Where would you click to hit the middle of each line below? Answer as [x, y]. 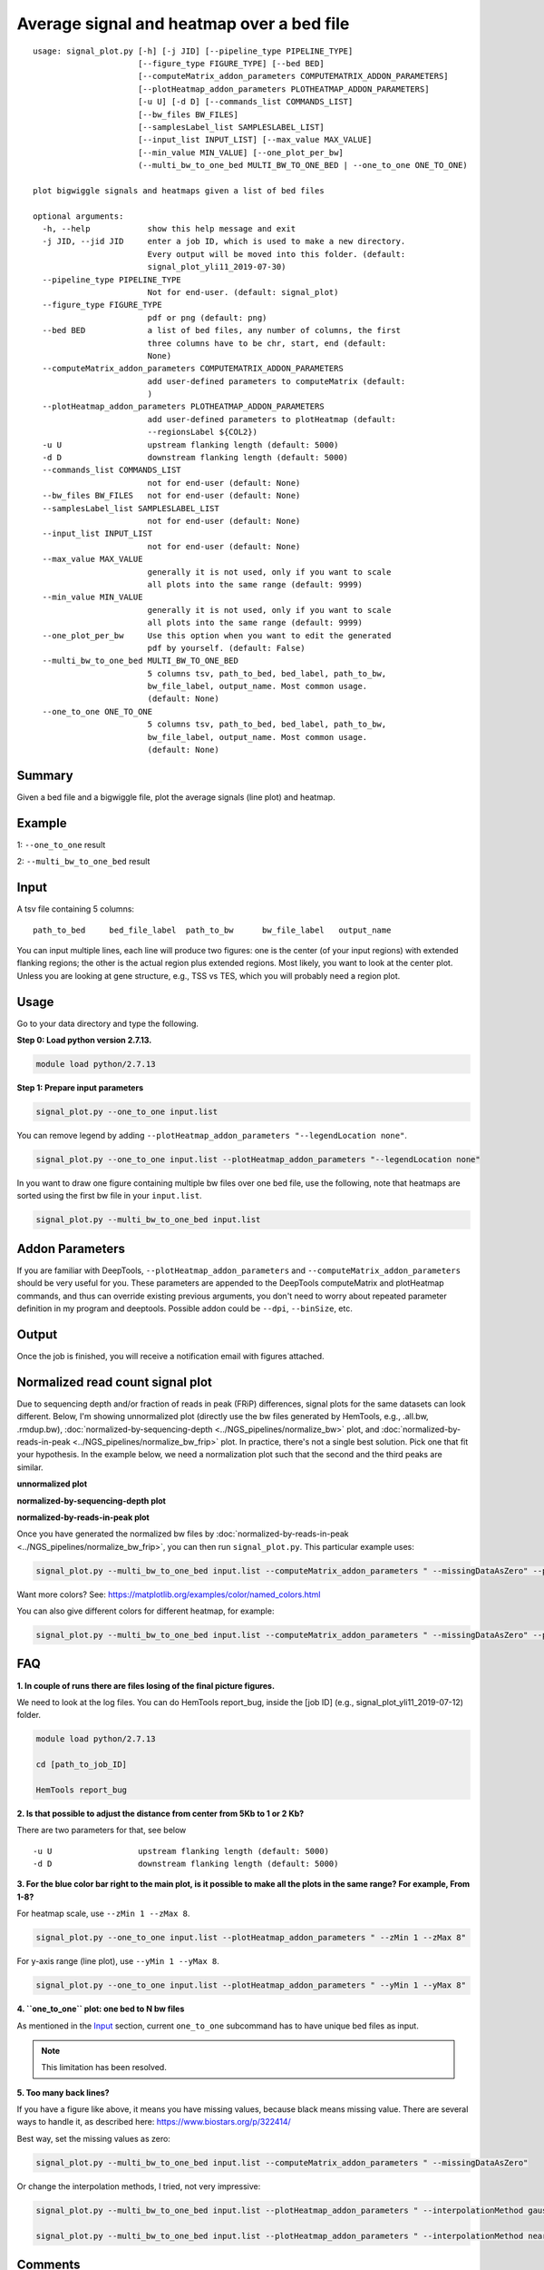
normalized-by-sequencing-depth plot [92, 1500]
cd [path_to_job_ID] [81, 1765]
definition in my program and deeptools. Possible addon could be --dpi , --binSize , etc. [185, 1308]
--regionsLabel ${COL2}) [203, 432]
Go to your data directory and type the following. [108, 1023]
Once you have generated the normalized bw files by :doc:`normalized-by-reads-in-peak [183, 1534]
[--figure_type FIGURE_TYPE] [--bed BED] [231, 63]
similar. [30, 1467]
